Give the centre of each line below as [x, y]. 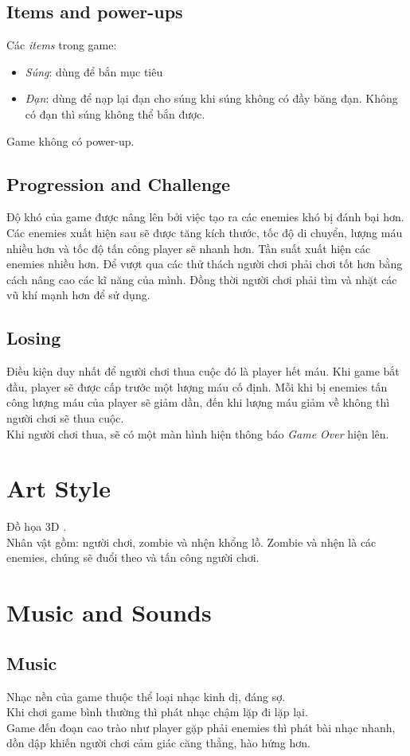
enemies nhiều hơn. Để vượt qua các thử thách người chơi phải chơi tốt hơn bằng [205, 264]
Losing [34, 338]
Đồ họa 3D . [37, 526]
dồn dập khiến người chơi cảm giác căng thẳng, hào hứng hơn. [158, 743]
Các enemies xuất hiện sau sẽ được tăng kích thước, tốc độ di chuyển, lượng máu [205, 232]
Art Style [59, 488]
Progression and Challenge [119, 183]
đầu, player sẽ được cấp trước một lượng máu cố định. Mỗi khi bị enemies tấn [197, 386]
